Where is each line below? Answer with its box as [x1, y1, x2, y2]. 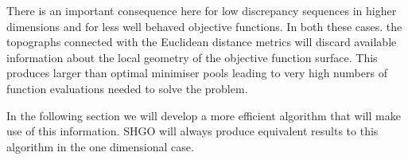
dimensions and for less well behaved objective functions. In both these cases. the [6, 18, 402, 34]
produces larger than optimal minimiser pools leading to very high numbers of [6, 64, 387, 81]
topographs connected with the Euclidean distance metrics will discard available [6, 33, 397, 50]
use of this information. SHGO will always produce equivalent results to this [6, 123, 379, 139]
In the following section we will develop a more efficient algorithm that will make [6, 107, 401, 123]
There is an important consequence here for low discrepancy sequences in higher [6, 2, 397, 18]
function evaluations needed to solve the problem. [6, 80, 248, 96]
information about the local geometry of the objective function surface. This [6, 49, 378, 65]
